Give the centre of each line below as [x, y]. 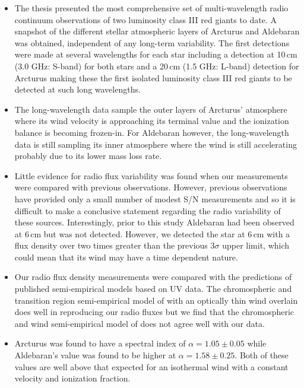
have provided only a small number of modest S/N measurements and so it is [155, 198]
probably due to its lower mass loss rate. [88, 156]
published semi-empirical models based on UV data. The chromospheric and [153, 289]
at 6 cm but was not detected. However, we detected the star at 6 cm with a [152, 233]
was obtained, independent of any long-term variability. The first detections [152, 42]
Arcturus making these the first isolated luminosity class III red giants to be [153, 77]
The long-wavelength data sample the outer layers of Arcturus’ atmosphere [151, 109]
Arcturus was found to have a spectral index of [100, 343]
